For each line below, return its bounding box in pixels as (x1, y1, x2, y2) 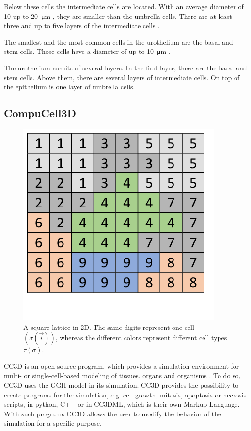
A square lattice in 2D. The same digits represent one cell (23, 322, 194, 332)
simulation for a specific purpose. (4, 418, 102, 428)
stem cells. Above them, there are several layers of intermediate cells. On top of (4, 72, 240, 82)
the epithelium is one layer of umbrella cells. (4, 82, 135, 92)
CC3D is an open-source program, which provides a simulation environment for (4, 361, 239, 371)
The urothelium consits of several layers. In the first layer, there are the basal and (4, 62, 247, 72)
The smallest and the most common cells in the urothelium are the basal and (4, 36, 233, 47)
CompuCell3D (4, 105, 76, 121)
